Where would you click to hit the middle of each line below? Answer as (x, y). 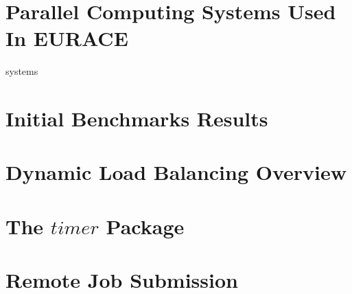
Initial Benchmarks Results (137, 118)
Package (145, 226)
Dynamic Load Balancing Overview (176, 172)
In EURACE (67, 38)
